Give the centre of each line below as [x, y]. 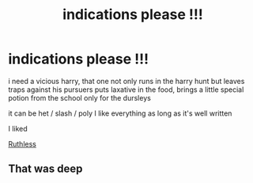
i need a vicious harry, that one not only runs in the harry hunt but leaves [126, 81]
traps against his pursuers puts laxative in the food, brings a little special [126, 90]
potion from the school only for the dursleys [80, 97]
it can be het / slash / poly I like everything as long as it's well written [120, 113]
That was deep [45, 169]
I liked [18, 128]
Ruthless [23, 143]
